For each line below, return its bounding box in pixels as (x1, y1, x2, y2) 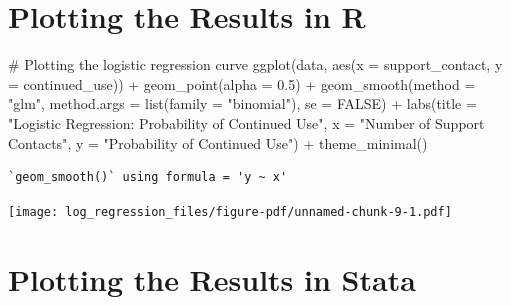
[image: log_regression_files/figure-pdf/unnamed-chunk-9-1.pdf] (8, 204, 452, 219)
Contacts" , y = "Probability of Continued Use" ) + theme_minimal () (8, 132, 428, 153)
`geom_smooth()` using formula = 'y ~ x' (8, 170, 288, 185)
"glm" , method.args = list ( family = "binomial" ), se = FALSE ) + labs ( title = (8, 93, 477, 114)
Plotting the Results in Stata (8, 258, 416, 299)
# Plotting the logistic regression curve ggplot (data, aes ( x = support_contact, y (8, 54, 503, 75)
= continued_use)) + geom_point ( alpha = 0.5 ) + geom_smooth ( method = (8, 73, 476, 94)
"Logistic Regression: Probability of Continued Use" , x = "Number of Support (8, 112, 485, 133)
